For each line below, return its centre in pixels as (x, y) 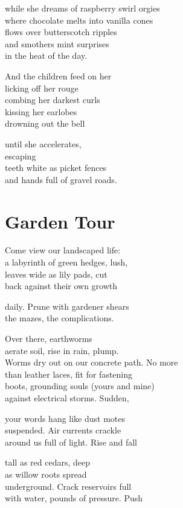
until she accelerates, (43, 143)
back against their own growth (61, 286)
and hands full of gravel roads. (61, 179)
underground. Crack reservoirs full (68, 486)
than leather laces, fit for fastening (69, 374)
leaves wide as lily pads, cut (56, 274)
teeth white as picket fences (56, 168)
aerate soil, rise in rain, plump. (62, 350)
